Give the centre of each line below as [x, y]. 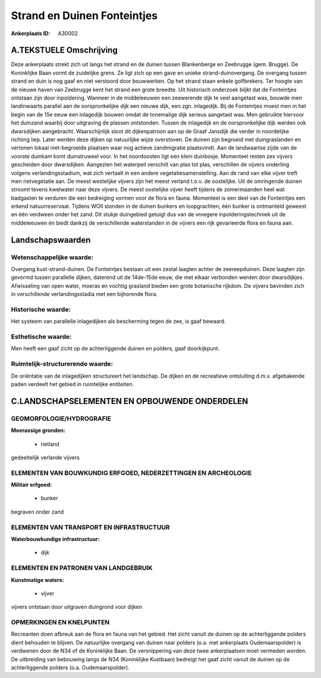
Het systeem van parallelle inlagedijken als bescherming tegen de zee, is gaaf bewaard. [118, 321]
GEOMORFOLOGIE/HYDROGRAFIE [61, 418]
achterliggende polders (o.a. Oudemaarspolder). [70, 668]
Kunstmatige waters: [37, 580]
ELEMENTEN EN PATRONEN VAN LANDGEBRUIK [82, 568]
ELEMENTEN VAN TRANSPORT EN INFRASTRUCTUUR [90, 527]
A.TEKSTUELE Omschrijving [64, 50]
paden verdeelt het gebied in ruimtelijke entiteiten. [73, 384]
